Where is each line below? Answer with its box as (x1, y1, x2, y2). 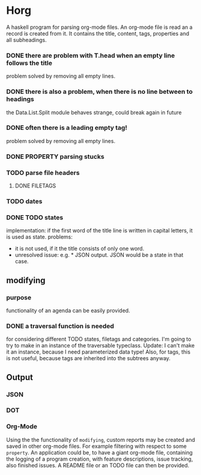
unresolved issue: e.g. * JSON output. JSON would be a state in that (14, 251, 184, 259)
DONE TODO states (6, 213, 64, 221)
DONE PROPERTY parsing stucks (6, 152, 105, 161)
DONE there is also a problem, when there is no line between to (6, 88, 193, 96)
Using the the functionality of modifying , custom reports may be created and (6, 436, 196, 443)
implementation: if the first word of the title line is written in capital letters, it (6, 227, 193, 234)
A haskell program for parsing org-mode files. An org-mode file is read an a (6, 23, 193, 31)
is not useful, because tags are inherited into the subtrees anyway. (6, 355, 171, 362)
